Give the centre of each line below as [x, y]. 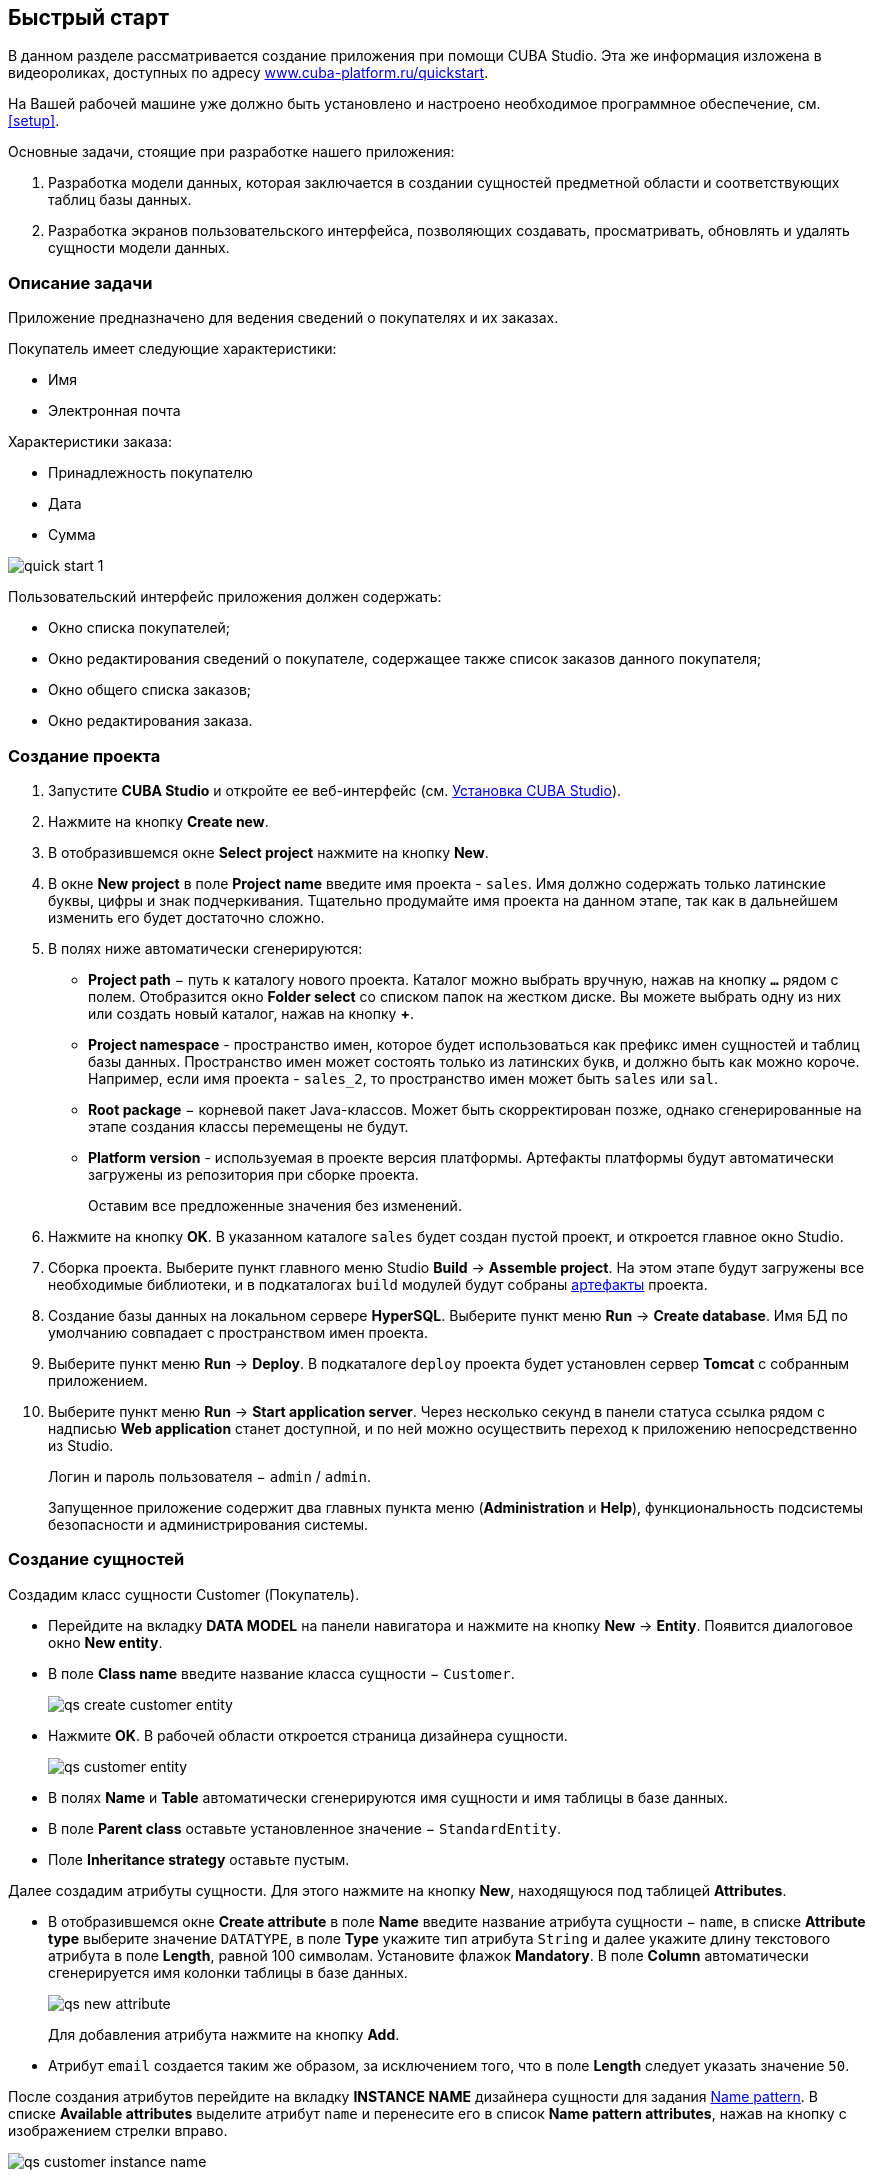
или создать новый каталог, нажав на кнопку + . [251, 1013]
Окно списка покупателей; [139, 628]
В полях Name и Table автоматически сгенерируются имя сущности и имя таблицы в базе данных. [388, 1797]
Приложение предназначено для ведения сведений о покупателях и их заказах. [283, 318]
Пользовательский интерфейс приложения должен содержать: [225, 597]
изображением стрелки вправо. [118, 2130]
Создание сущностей [96, 1559]
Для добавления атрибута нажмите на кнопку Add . [224, 2034]
